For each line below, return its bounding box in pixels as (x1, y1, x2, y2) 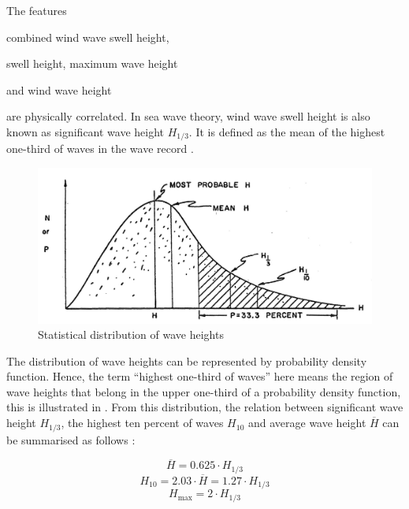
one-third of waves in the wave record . (6, 140, 194, 157)
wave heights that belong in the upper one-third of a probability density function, (6, 383, 401, 399)
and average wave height (247, 414, 366, 431)
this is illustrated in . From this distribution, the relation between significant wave (6, 399, 403, 415)
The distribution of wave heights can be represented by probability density (6, 352, 367, 369)
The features (6, 2, 67, 18)
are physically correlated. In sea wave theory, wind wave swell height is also (6, 108, 370, 124)
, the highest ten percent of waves (61, 414, 224, 431)
